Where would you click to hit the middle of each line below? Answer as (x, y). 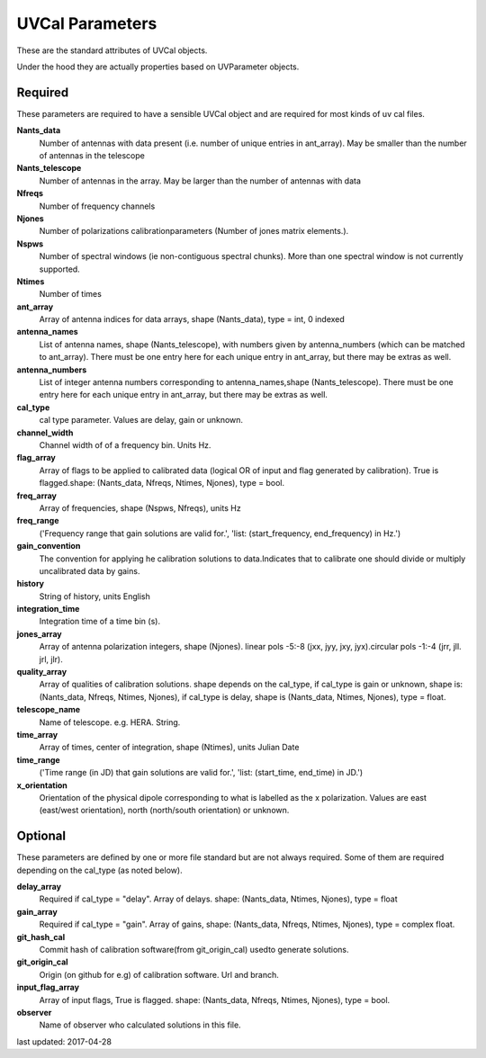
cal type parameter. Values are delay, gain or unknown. (141, 420)
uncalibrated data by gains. (90, 570)
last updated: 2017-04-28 (64, 1041)
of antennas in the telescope (92, 156)
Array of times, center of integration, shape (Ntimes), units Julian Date (169, 748)
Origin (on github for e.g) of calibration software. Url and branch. (159, 974)
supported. (59, 269)
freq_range (38, 521)
